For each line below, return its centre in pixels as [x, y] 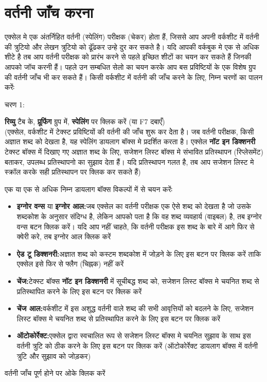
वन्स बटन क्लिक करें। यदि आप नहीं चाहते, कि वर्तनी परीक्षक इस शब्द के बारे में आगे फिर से [136, 226]
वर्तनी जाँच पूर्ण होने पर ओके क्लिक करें [55, 373]
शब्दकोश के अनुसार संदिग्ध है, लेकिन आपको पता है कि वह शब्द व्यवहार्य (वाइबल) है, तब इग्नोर [139, 216]
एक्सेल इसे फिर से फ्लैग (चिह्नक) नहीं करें [70, 264]
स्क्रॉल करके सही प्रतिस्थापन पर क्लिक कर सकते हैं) [73, 172]
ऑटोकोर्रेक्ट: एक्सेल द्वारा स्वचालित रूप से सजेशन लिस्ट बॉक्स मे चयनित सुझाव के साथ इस [134, 336]
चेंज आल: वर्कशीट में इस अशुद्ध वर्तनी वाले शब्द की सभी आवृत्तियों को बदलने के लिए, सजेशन [135, 308]
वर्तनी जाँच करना [49, 12]
